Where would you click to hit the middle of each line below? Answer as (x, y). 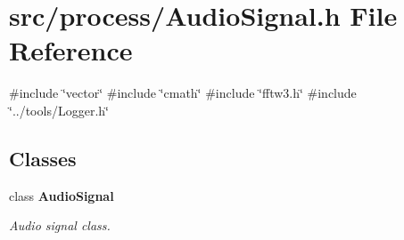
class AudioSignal (62, 195)
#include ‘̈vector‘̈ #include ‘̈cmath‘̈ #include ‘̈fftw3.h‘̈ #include (183, 93)
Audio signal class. (60, 225)
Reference (71, 50)
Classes (43, 158)
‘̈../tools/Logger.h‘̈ (59, 110)
